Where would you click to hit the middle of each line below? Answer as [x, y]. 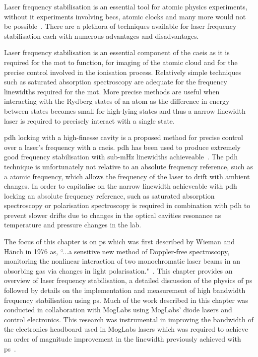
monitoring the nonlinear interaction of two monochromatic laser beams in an [122, 261]
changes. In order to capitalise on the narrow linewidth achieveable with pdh [121, 186]
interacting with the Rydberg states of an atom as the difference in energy [117, 101]
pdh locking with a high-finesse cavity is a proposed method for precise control [124, 137]
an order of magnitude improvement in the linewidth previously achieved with [123, 339]
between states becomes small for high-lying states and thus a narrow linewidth [125, 110]
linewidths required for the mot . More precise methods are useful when [112, 91]
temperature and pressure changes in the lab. [73, 225]
